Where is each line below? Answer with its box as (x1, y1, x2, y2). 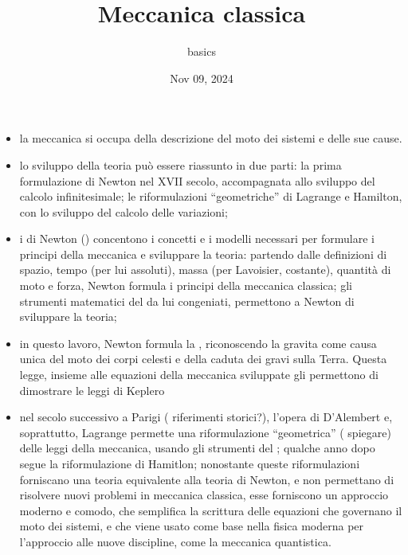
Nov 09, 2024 (170, 69, 233, 86)
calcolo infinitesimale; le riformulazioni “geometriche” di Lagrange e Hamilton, (19, 188, 402, 205)
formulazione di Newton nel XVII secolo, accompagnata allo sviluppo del (19, 172, 375, 189)
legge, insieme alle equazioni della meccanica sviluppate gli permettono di (19, 366, 379, 383)
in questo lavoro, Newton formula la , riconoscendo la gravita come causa (19, 334, 377, 351)
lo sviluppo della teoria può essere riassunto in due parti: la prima (19, 156, 342, 173)
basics (187, 43, 216, 60)
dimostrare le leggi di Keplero (19, 381, 165, 398)
